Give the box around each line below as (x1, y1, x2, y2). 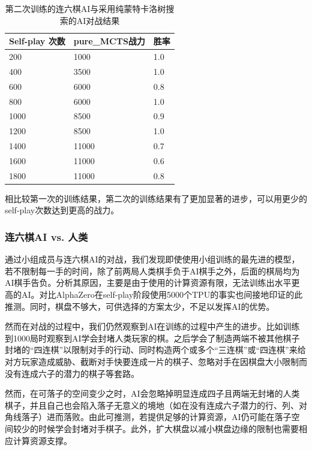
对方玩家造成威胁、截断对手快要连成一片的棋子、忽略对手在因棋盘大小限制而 (5, 355, 307, 368)
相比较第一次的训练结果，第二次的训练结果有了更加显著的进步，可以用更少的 (5, 192, 307, 204)
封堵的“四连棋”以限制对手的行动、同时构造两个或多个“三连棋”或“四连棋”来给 (5, 343, 306, 356)
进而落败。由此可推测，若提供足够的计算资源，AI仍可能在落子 (46, 410, 292, 423)
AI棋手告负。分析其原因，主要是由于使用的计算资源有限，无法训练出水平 (5, 276, 292, 289)
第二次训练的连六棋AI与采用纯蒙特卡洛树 (5, 2, 166, 14)
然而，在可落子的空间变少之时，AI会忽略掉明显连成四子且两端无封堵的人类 (5, 387, 300, 400)
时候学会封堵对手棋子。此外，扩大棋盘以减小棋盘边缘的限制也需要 (38, 422, 299, 434)
